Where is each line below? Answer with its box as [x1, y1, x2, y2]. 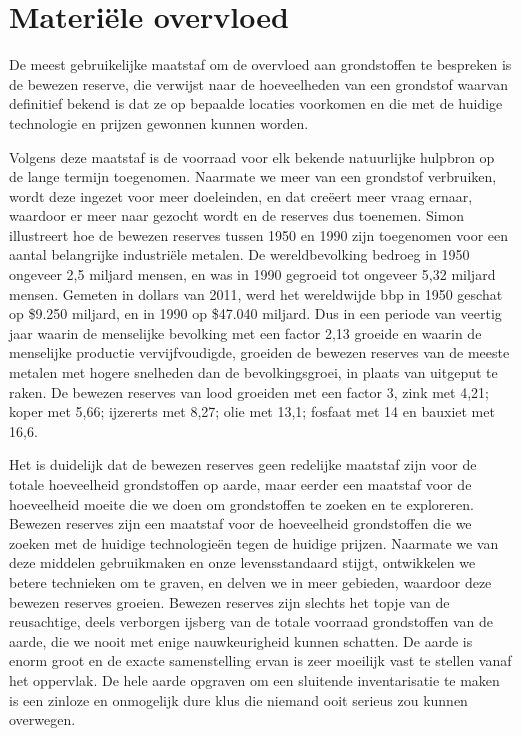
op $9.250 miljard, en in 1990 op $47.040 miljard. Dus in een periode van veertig [9, 303, 502, 324]
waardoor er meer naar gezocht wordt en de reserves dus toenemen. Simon [9, 205, 465, 226]
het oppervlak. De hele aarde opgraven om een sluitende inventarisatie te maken [9, 669, 500, 690]
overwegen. [9, 709, 76, 730]
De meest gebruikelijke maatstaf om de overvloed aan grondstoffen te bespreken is [9, 54, 512, 75]
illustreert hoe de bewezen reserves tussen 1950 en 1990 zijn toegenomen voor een [9, 224, 509, 245]
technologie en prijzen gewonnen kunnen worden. [9, 112, 309, 133]
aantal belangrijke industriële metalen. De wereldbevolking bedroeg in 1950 [9, 244, 470, 265]
